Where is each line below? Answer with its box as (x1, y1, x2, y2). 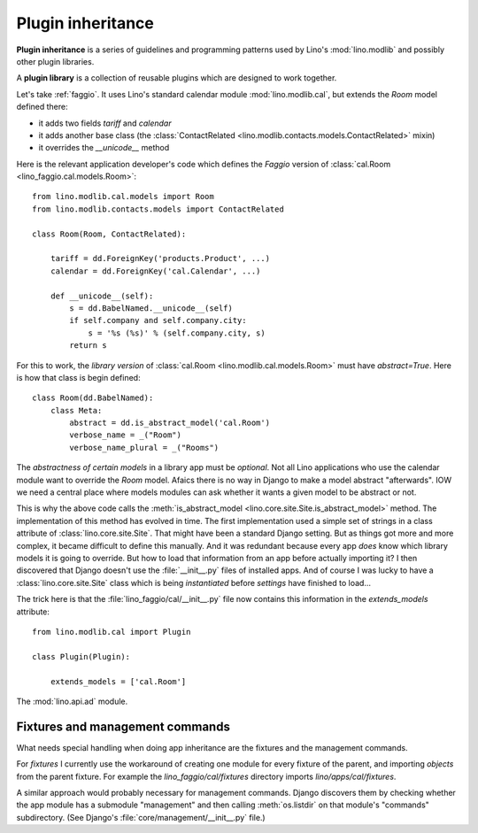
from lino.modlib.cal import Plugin (32, 627, 191, 636)
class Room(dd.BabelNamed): (32, 393, 154, 403)
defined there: (16, 102, 68, 112)
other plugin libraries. (16, 56, 95, 66)
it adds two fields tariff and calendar (38, 118, 172, 128)
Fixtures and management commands (16, 719, 230, 734)
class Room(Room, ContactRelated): (32, 228, 187, 239)
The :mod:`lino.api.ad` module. (16, 696, 128, 706)
